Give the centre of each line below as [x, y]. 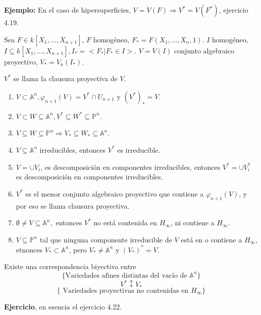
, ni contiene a [192, 223]
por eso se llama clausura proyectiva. [73, 205]
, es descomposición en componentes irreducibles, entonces [130, 167]
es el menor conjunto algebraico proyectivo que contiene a [115, 193]
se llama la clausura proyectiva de [65, 78]
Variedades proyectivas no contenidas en [126, 291]
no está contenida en [125, 223]
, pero [78, 249]
